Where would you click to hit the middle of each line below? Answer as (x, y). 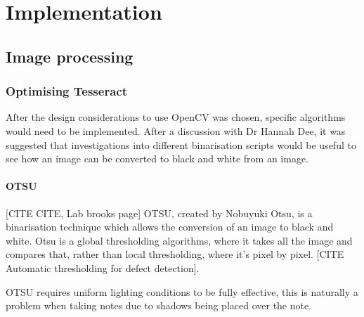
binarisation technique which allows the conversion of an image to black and (170, 227)
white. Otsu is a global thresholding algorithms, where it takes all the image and (179, 240)
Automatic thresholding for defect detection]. (103, 267)
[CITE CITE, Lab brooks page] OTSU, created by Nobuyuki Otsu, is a (159, 213)
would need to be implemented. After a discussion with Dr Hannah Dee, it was (176, 130)
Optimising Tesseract (66, 91)
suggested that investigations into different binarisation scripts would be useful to (181, 144)
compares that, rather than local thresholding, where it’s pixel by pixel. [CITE (175, 254)
